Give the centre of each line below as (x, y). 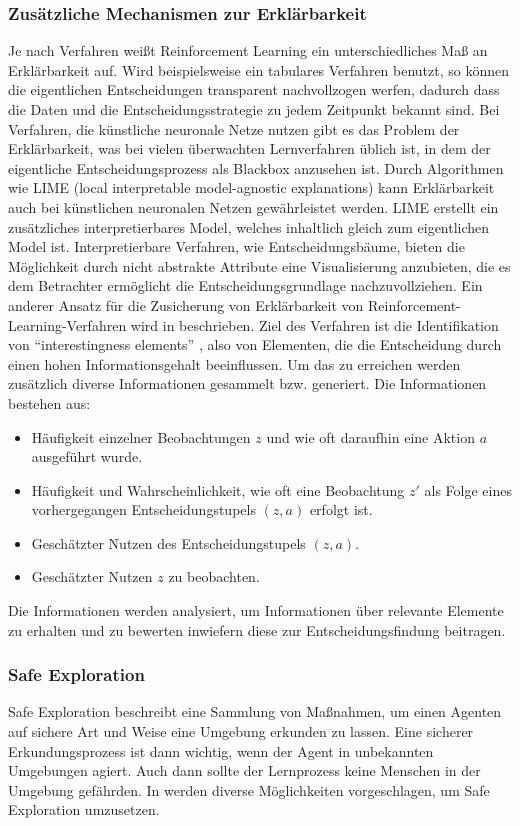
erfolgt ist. (341, 509)
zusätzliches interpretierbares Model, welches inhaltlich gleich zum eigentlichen (249, 226)
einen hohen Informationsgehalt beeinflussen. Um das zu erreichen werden (234, 363)
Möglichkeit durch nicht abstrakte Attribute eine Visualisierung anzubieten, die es (259, 265)
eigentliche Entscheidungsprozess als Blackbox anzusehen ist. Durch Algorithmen (256, 167)
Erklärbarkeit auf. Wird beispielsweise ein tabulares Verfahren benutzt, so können (259, 69)
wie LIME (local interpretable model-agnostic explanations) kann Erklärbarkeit (251, 187)
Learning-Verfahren (67, 324)
